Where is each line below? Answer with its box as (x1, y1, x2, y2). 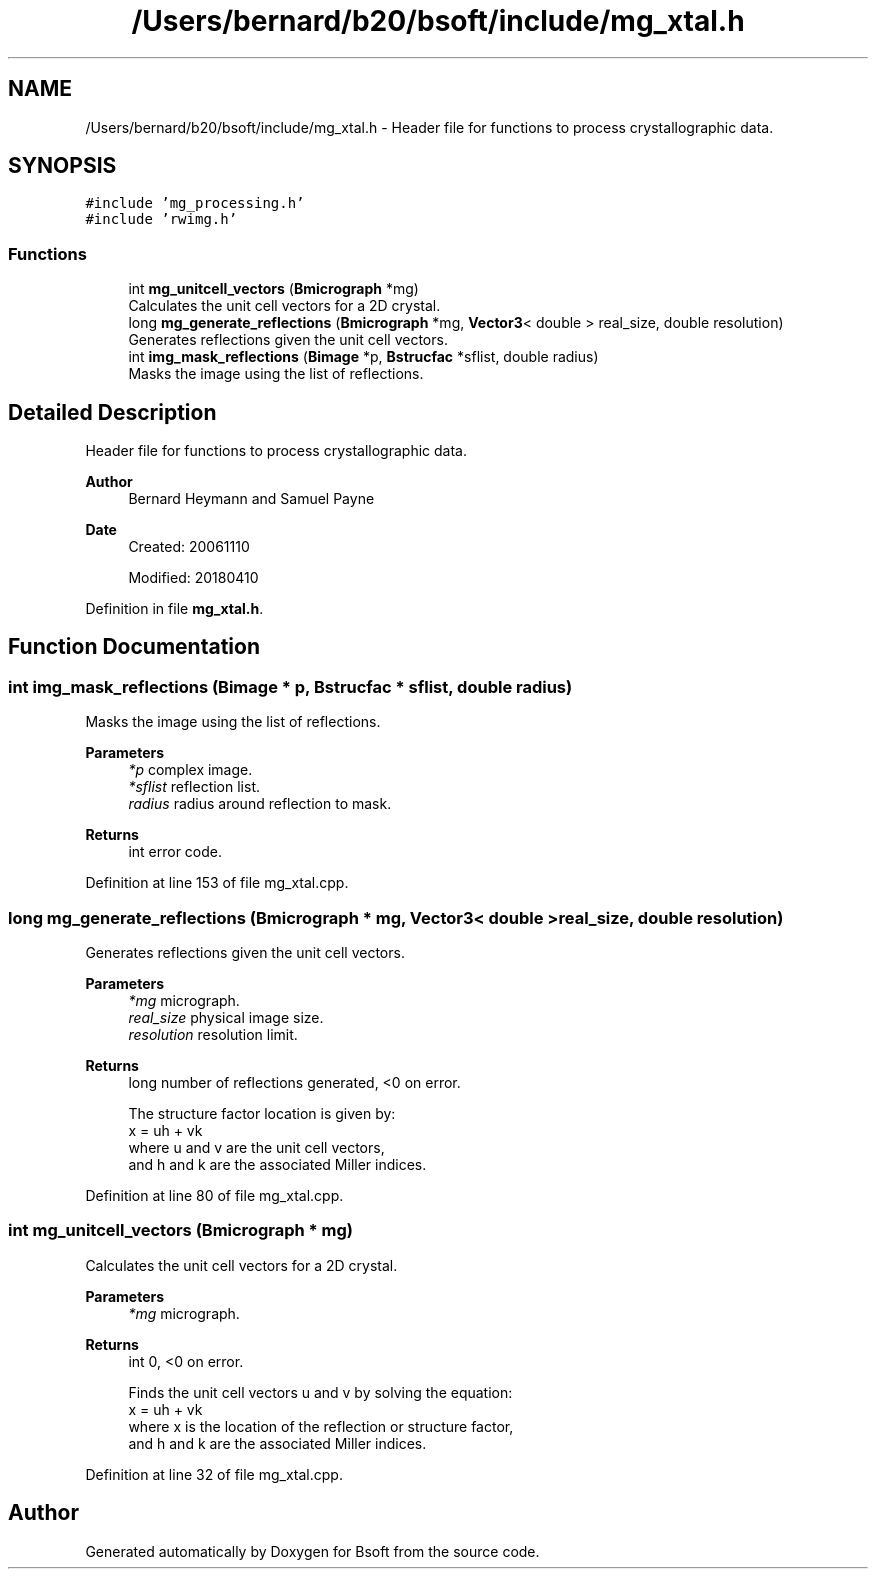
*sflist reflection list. (128, 778, 261, 796)
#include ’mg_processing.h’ (85, 195, 305, 212)
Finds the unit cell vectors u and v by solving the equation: (128, 1383, 513, 1401)
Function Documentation (8, 634, 260, 660)
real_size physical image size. (128, 1009, 324, 1026)
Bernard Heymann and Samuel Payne (128, 490, 375, 508)
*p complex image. (128, 761, 253, 779)
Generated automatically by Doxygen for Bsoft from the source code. (85, 1542, 540, 1560)
